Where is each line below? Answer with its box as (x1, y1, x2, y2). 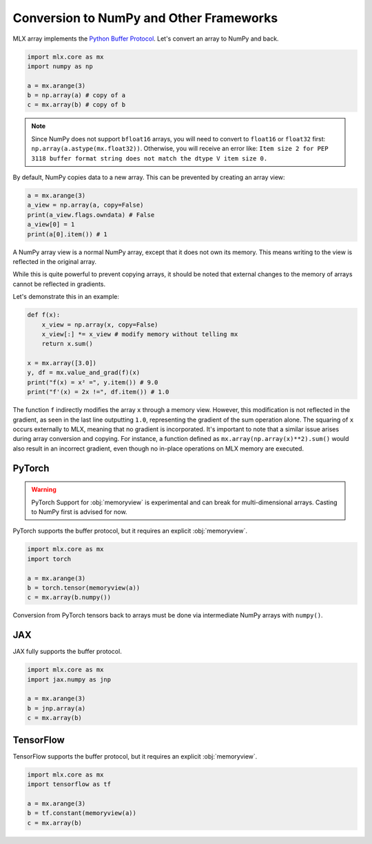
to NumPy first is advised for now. (31, 507, 127, 516)
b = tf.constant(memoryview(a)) (27, 810, 137, 817)
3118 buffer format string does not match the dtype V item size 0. (31, 154, 268, 162)
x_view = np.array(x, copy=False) (41, 320, 158, 329)
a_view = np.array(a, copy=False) (27, 201, 144, 209)
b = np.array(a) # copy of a (27, 92, 126, 99)
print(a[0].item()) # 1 (27, 230, 108, 238)
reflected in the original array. (12, 257, 96, 265)
